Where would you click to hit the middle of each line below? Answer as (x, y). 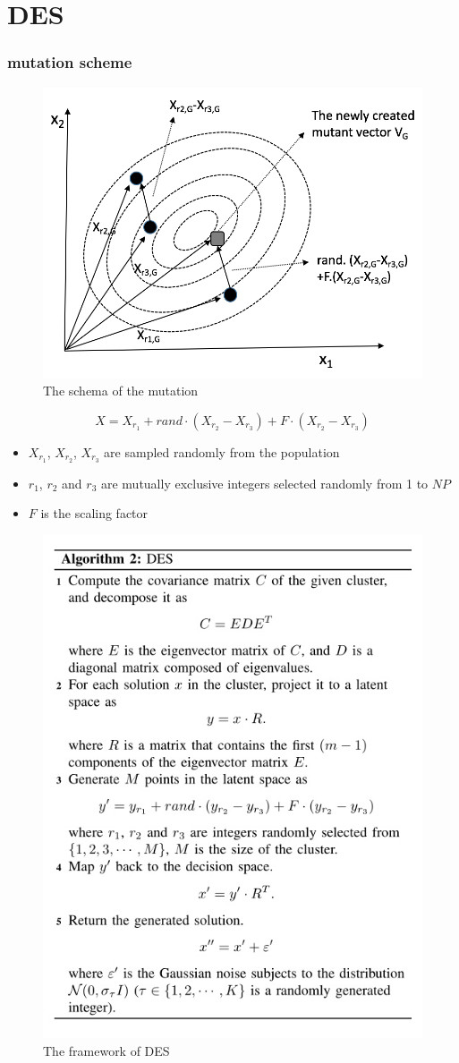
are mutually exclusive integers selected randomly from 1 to (264, 483)
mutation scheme (70, 62)
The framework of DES (106, 1051)
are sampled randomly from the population (222, 451)
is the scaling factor (94, 513)
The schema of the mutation (121, 391)
